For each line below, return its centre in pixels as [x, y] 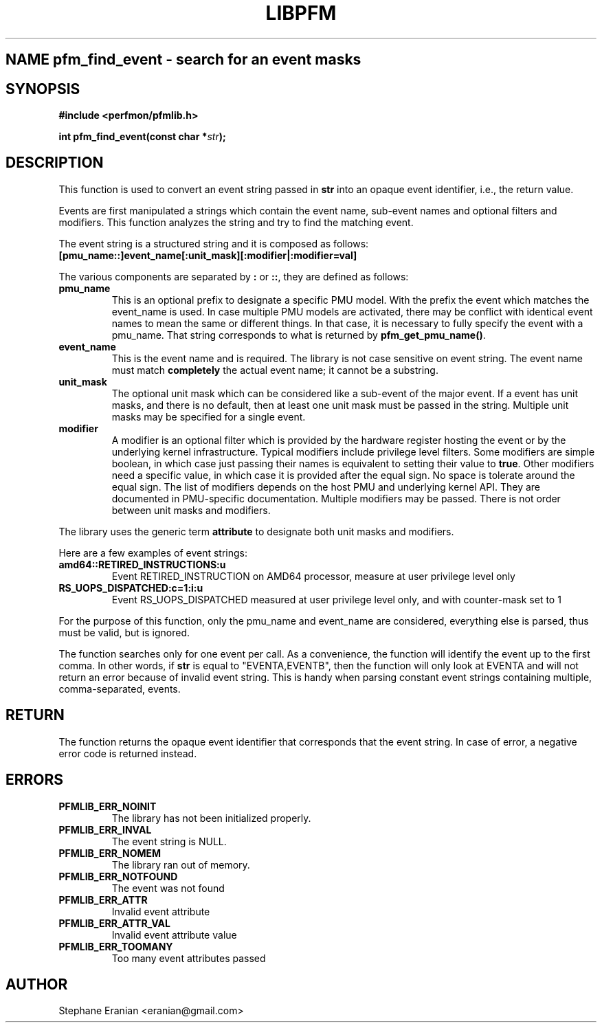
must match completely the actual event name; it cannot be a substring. [275, 370]
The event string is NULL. [169, 841]
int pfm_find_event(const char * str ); [142, 137]
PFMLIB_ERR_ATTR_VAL [114, 923]
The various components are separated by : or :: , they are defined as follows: [234, 276]
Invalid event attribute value [174, 935]
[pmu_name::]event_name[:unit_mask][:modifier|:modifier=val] [208, 255]
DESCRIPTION [55, 163]
